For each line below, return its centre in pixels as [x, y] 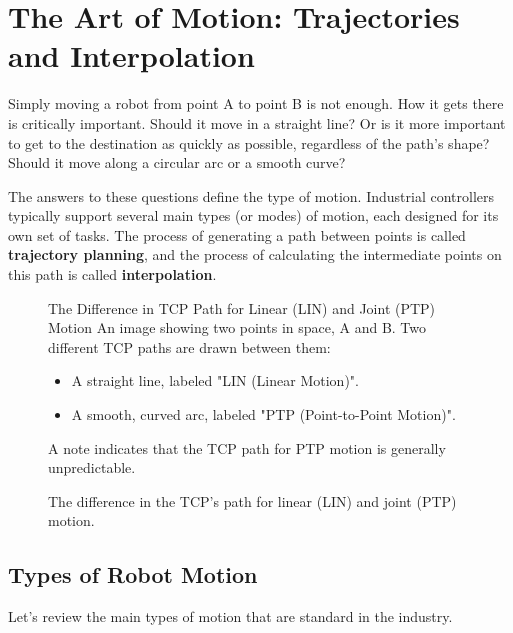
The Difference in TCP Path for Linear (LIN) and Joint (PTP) [242, 307]
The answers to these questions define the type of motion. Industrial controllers [251, 195]
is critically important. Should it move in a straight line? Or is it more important [257, 122]
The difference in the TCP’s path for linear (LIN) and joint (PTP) [252, 500]
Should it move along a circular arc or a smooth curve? [177, 162]
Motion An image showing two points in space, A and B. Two [237, 327]
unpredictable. [92, 467]
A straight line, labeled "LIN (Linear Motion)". [215, 380]
